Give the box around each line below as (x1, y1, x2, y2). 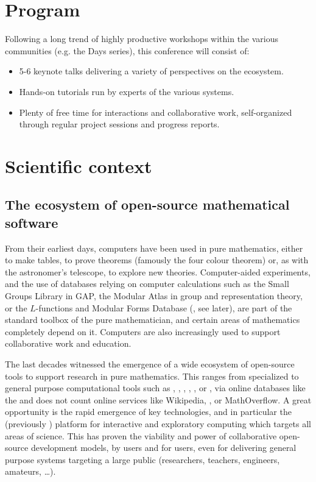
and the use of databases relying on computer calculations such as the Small (5, 277, 289, 290)
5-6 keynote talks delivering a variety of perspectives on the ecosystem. (19, 65, 284, 77)
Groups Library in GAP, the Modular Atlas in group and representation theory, (5, 289, 303, 302)
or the (5, 301, 27, 314)
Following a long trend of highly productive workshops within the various (5, 32, 279, 45)
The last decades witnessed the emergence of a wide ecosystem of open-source (5, 358, 295, 370)
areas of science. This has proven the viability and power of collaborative (5, 429, 277, 442)
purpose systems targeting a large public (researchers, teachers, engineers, (5, 453, 280, 466)
